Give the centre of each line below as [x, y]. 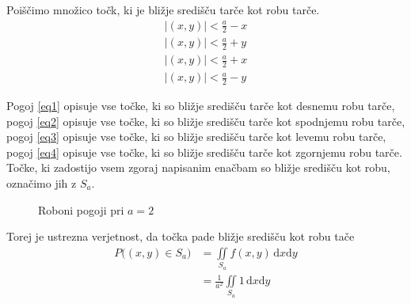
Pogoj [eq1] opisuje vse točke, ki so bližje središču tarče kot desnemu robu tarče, [201, 106]
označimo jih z [42, 183]
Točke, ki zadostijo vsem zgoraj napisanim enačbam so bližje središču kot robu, [198, 167]
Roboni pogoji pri [81, 209]
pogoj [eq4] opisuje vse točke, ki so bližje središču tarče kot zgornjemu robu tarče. [204, 152]
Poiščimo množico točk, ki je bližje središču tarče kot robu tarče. [163, 9]
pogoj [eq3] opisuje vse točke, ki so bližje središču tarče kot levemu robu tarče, [196, 137]
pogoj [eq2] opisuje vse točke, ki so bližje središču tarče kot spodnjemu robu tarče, [206, 121]
